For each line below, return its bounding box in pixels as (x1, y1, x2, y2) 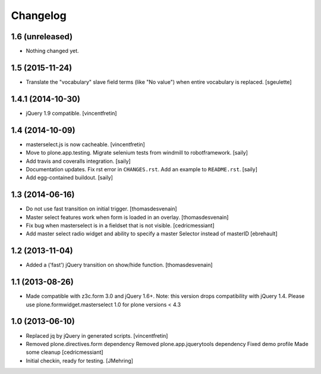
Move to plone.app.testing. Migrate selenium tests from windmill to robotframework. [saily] (26, 149, 248, 156)
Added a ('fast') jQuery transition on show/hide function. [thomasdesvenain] (26, 262, 213, 269)
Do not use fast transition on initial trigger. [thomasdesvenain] (26, 205, 178, 212)
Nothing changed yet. (26, 48, 80, 55)
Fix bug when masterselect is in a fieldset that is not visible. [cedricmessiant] (26, 222, 215, 229)
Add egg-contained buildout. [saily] (26, 174, 113, 181)
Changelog (11, 9, 67, 22)
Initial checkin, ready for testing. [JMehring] (26, 357, 134, 364)
